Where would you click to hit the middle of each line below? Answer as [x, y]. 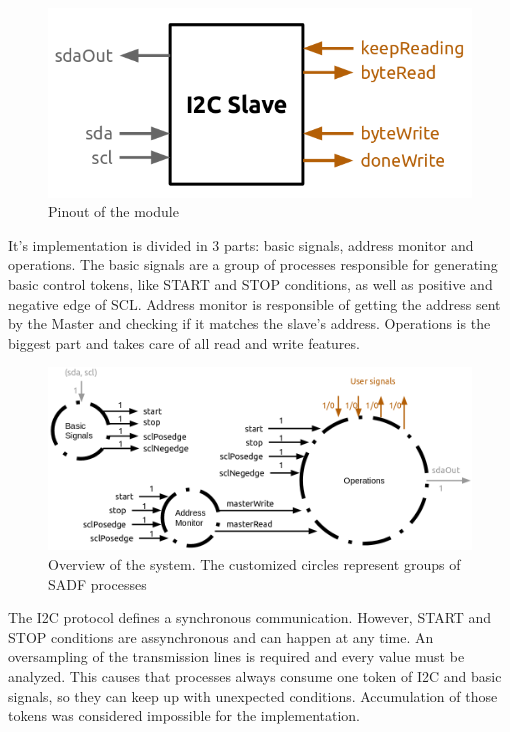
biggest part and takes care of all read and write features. [184, 342]
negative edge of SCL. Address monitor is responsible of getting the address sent [254, 303]
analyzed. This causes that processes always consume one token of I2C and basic [255, 676]
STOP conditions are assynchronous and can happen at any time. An [221, 636]
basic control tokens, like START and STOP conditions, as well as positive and [250, 283]
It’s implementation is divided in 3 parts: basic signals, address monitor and [241, 244]
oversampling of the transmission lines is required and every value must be [236, 656]
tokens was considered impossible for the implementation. [184, 715]
